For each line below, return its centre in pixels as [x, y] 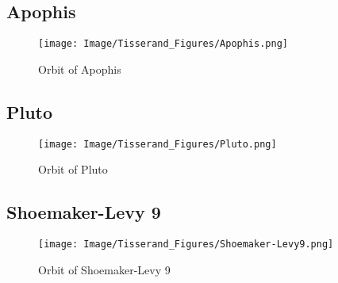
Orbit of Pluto [73, 169]
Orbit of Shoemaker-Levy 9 [104, 269]
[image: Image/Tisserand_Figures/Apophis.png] [163, 44]
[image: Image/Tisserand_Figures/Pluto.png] [157, 144]
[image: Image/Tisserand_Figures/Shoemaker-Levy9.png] [186, 245]
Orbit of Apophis [80, 69]
